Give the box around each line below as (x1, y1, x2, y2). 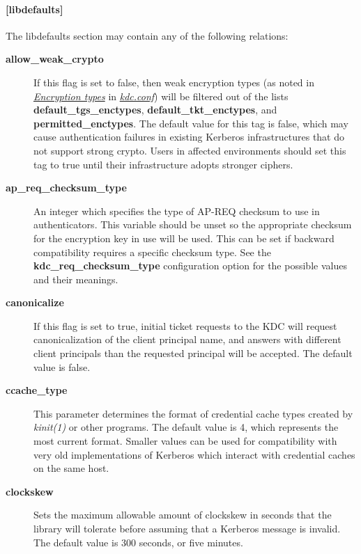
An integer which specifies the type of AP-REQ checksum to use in (33, 203, 320, 218)
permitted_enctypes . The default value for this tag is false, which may (33, 116, 348, 130)
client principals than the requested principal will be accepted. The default (33, 346, 353, 361)
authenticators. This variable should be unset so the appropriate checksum (33, 217, 352, 232)
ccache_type (6, 383, 68, 397)
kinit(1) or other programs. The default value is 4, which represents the (33, 420, 339, 434)
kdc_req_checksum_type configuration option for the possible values (33, 258, 347, 273)
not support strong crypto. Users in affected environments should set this (33, 143, 346, 157)
